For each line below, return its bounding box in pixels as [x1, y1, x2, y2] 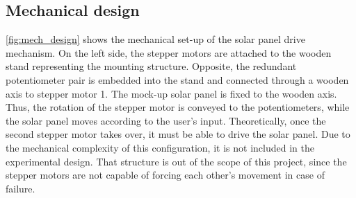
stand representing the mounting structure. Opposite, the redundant [6, 59, 297, 73]
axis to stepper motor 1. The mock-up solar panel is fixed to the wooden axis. [6, 86, 337, 100]
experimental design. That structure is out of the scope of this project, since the [6, 154, 347, 168]
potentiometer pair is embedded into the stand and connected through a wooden [6, 72, 349, 87]
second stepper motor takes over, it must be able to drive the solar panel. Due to [6, 127, 350, 141]
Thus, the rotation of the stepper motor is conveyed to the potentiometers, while [6, 100, 350, 114]
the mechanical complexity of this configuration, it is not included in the [6, 140, 314, 154]
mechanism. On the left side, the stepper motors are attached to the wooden [6, 45, 332, 60]
